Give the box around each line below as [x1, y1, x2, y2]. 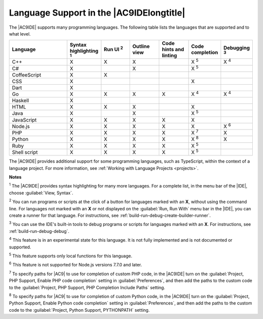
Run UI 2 [104, 45, 123, 53]
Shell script [12, 149, 38, 156]
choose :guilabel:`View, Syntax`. [9, 190, 73, 196]
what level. [9, 31, 31, 37]
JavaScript [12, 116, 37, 123]
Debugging [223, 44, 250, 51]
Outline [132, 43, 150, 50]
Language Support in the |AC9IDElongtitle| [9, 7, 186, 18]
